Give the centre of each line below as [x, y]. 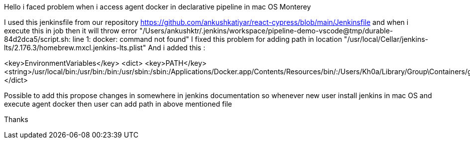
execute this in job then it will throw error [71, 31]
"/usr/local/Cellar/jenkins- [386, 39]
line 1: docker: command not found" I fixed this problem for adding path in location [207, 39]
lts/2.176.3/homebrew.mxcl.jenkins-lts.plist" [75, 48]
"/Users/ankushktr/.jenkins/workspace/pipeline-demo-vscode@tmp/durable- [266, 31]
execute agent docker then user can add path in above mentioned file [118, 104]
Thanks [16, 119]
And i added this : [177, 48]
